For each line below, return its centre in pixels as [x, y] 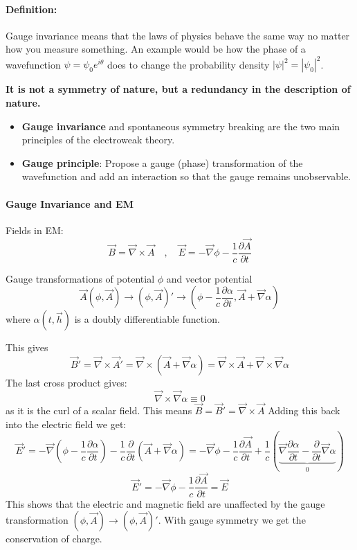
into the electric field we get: [66, 424]
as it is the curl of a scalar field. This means [99, 410]
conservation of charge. [54, 539]
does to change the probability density [188, 64]
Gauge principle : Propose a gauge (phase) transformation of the [162, 162]
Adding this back [304, 410]
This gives [27, 347]
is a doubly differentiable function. [147, 319]
